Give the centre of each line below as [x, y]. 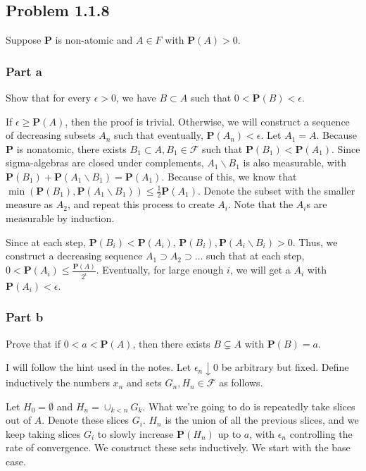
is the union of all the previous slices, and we [262, 420]
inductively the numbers [58, 383]
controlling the [321, 433]
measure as [30, 204]
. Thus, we [315, 241]
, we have [136, 98]
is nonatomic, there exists [71, 148]
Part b [25, 317]
